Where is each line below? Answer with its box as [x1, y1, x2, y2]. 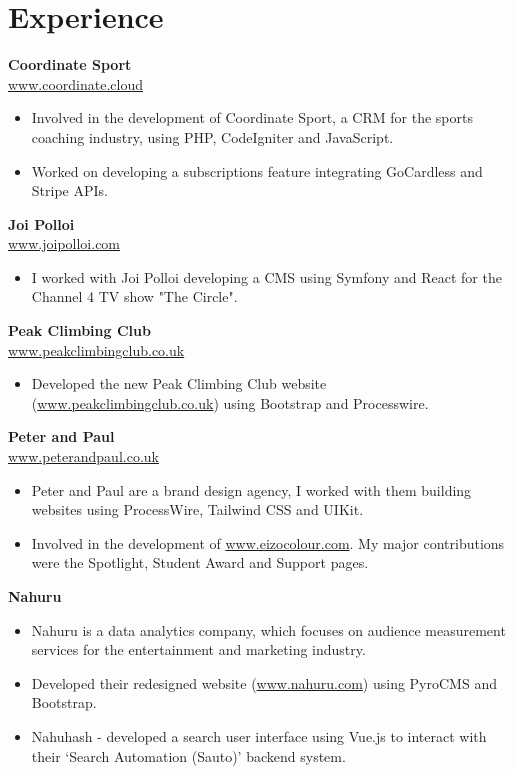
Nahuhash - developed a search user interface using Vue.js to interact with [31, 725, 487, 746]
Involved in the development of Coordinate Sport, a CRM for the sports [31, 107, 473, 128]
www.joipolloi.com [8, 233, 121, 254]
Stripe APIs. [31, 180, 108, 201]
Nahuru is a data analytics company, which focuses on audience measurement [31, 619, 506, 640]
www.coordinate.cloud [8, 73, 144, 94]
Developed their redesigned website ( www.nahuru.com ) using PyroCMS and [31, 672, 497, 693]
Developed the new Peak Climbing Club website [31, 373, 327, 394]
